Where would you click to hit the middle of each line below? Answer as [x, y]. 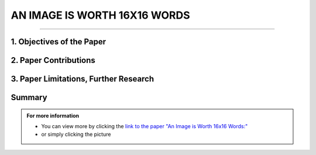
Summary [29, 98]
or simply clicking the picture [76, 135]
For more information [53, 115]
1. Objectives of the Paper [59, 42]
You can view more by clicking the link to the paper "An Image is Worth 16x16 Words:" [145, 126]
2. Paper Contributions [53, 60]
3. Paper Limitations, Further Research [83, 79]
